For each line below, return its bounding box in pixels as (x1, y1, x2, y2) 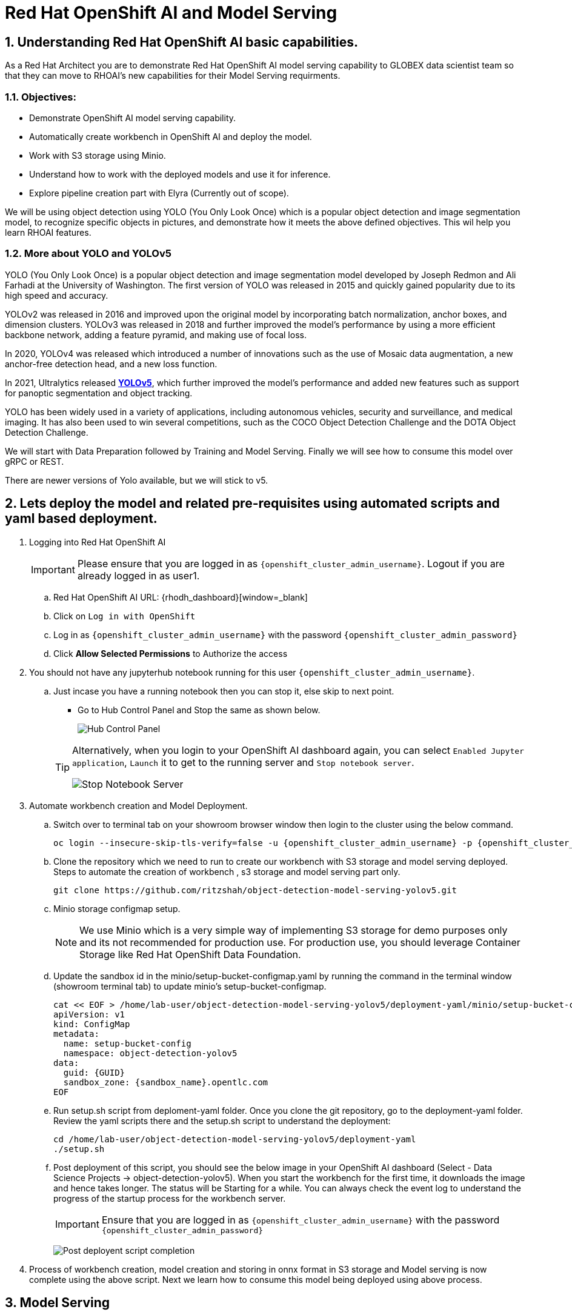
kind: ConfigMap (53, 1019, 130, 1029)
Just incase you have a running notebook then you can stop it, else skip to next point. (53, 685, 394, 696)
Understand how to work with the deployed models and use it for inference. (29, 168, 331, 179)
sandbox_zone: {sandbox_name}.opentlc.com (63, 1077, 268, 1087)
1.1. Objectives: (5, 90, 76, 103)
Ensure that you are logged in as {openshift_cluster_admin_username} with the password (101, 1213, 500, 1226)
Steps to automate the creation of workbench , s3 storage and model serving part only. (53, 866, 401, 877)
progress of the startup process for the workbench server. (53, 1193, 286, 1203)
